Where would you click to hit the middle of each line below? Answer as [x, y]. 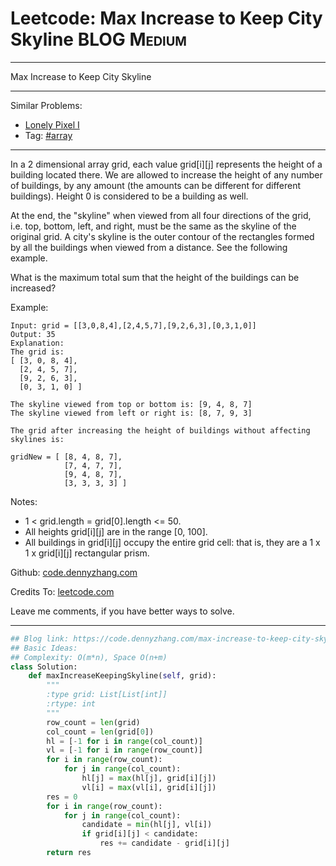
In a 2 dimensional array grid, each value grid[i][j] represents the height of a [166, 164]
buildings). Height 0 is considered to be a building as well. [129, 196]
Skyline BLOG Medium [99, 39]
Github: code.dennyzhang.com [74, 572]
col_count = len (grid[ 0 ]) [100, 732]
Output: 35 [33, 334]
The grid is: [37, 352]
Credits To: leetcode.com [62, 591]
